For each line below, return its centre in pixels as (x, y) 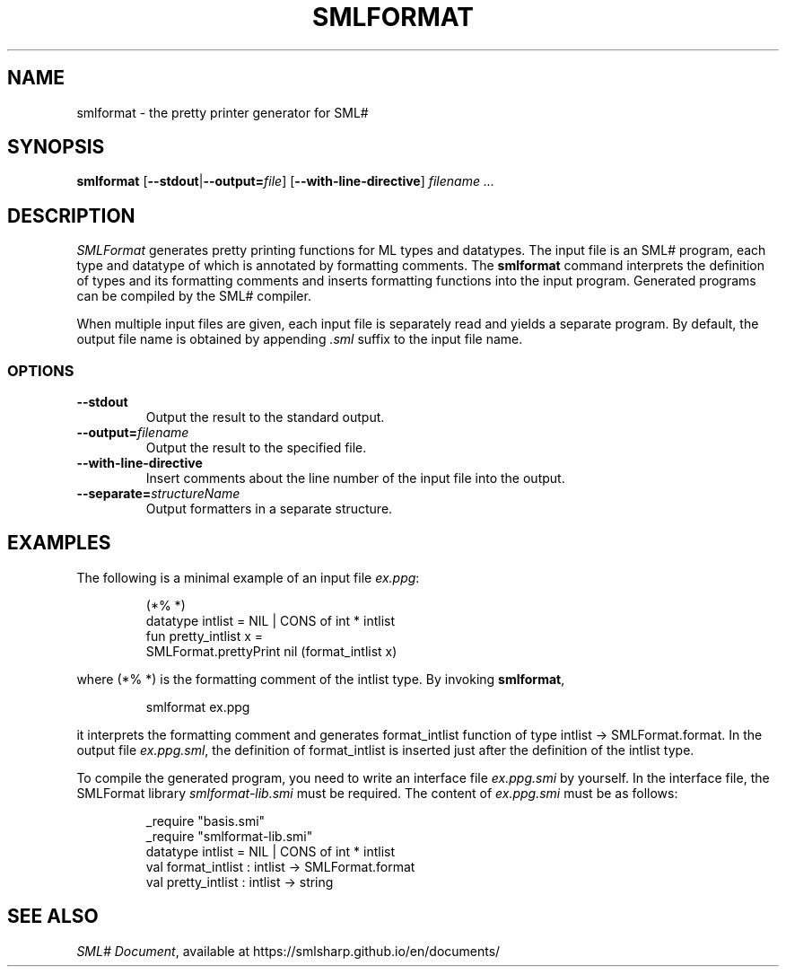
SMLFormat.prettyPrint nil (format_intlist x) (271, 651)
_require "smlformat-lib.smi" (229, 836)
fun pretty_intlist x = (205, 636)
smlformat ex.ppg (198, 706)
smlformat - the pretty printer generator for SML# (223, 112)
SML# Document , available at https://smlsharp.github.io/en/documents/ (288, 951)
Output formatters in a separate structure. (269, 509)
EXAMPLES (59, 543)
